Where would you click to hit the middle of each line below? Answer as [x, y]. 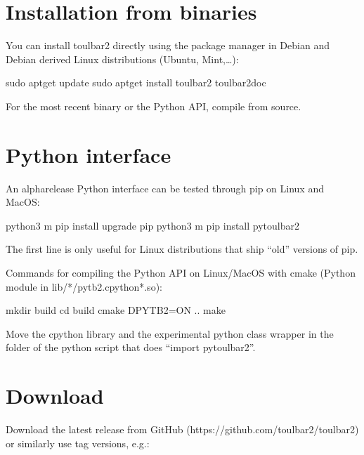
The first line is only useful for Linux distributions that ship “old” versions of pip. [182, 249]
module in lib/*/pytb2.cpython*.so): [84, 286]
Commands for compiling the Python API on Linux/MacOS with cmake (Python [181, 272]
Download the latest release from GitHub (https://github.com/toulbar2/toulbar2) [182, 429]
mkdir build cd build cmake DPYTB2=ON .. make [116, 310]
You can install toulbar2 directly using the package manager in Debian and [168, 45]
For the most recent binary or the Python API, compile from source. [154, 106]
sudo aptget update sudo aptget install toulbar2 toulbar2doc [136, 83]
